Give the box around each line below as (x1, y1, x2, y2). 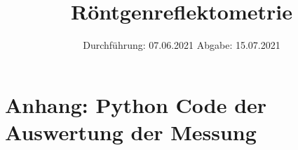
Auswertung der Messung (5, 117, 257, 146)
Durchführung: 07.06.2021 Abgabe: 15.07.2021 (83, 38, 280, 52)
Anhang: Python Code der (5, 90, 267, 119)
